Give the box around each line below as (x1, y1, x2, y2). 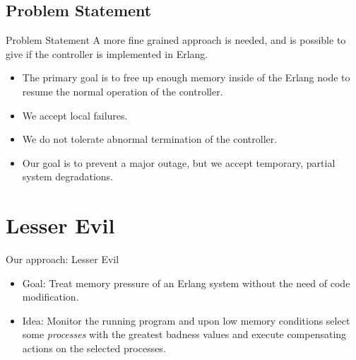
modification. (22, 289, 79, 304)
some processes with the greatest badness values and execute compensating (22, 327, 347, 342)
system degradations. (22, 169, 114, 184)
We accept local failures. (22, 108, 128, 122)
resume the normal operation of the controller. (22, 83, 223, 98)
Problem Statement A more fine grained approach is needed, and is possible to (6, 33, 346, 47)
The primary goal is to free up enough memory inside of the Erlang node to (22, 70, 350, 85)
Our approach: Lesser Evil (6, 252, 119, 267)
